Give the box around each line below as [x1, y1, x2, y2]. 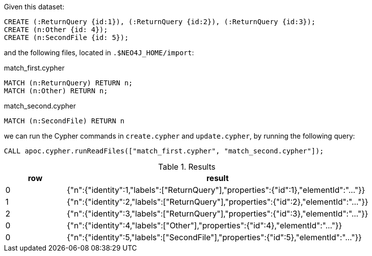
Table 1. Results [158, 162, 216, 172]
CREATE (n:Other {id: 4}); [4, 26, 108, 34]
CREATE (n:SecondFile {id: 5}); [4, 34, 129, 41]
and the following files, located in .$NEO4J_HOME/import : [4, 48, 194, 57]
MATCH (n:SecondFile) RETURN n [4, 117, 125, 125]
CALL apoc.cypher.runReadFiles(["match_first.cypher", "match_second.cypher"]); [4, 147, 324, 155]
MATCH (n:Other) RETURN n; [4, 87, 108, 95]
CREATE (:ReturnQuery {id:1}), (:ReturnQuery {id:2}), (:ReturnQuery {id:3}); [4, 18, 316, 26]
